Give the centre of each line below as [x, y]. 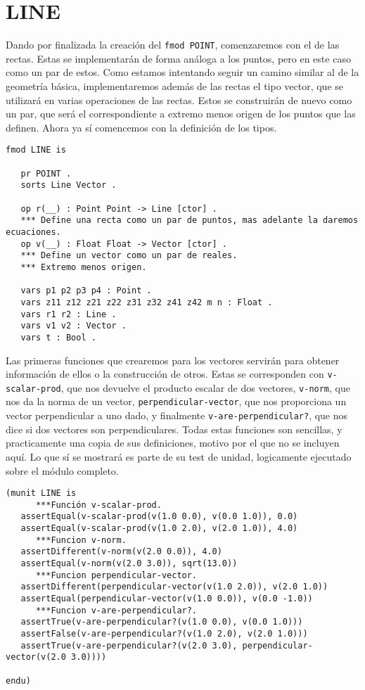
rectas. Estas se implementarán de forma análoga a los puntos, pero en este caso [178, 58]
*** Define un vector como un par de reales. [129, 256]
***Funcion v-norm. [81, 540]
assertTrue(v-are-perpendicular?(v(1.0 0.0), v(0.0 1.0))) [162, 622]
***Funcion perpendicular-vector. [116, 575]
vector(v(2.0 [36, 657]
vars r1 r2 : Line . [69, 314]
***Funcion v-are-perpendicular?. [116, 610]
